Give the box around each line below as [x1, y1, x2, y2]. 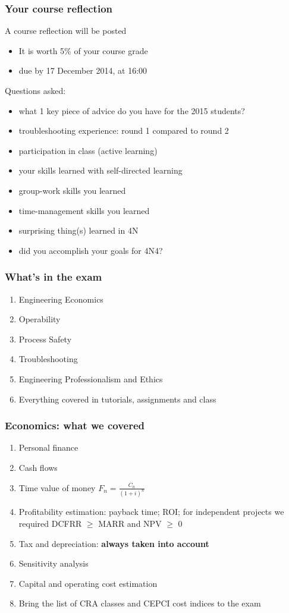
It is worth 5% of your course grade [18, 44, 148, 56]
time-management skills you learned [18, 204, 150, 216]
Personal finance [18, 441, 78, 454]
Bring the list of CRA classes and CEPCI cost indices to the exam [18, 597, 261, 609]
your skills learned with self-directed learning [18, 164, 183, 177]
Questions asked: [5, 84, 66, 96]
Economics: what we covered [5, 418, 144, 433]
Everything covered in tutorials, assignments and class [18, 392, 216, 405]
